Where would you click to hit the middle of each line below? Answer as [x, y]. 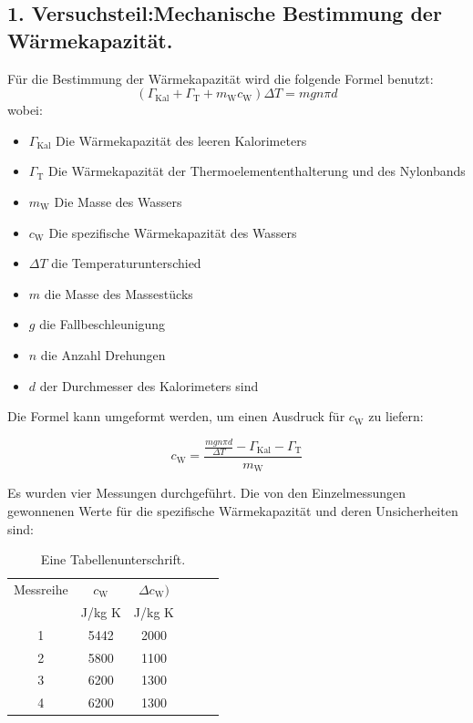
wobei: [25, 110]
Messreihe [41, 589]
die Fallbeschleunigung [103, 324]
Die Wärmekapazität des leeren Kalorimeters [181, 140]
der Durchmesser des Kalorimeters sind [149, 385]
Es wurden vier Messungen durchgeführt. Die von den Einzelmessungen [207, 493]
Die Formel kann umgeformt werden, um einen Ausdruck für [176, 416]
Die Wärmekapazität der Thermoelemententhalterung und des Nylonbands [257, 171]
